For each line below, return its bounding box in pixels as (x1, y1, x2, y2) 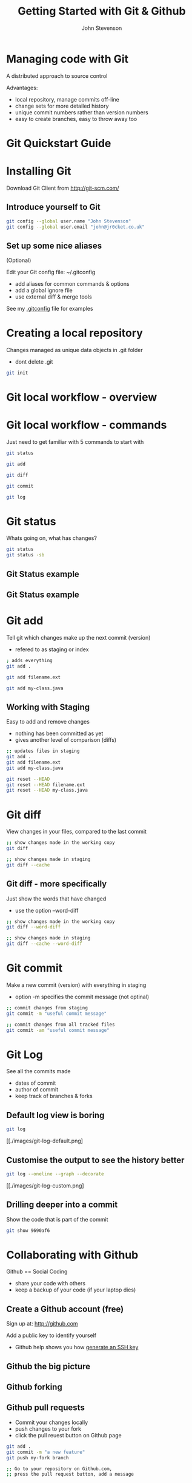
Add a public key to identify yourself (6, 1332, 97, 1339)
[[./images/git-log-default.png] (6, 1137, 84, 1144)
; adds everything (6, 657, 53, 663)
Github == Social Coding (6, 1268, 68, 1275)
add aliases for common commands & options (15, 280, 130, 288)
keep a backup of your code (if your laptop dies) (15, 1286, 136, 1293)
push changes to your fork (15, 1425, 82, 1433)
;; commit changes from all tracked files (6, 1022, 115, 1028)
